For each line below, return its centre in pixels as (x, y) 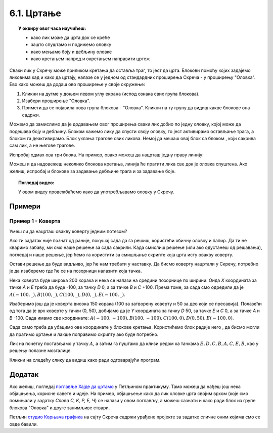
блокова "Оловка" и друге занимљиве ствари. (60, 408)
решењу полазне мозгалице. (40, 351)
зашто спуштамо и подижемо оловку (71, 45)
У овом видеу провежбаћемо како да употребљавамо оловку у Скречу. (96, 192)
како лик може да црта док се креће (71, 37)
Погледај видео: (36, 183)
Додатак (24, 374)
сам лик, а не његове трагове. (42, 145)
